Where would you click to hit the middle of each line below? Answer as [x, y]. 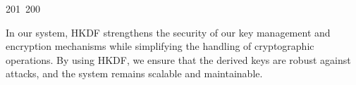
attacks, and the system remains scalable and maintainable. [134, 73]
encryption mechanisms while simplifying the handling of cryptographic [160, 46]
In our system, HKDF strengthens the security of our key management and [168, 32]
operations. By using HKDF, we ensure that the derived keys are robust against [178, 59]
